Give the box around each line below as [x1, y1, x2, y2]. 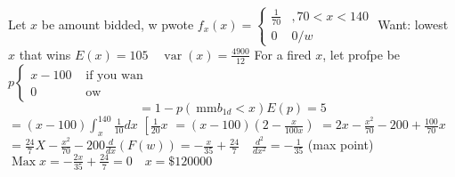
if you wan [85, 68, 143, 82]
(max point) [307, 135, 374, 154]
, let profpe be [322, 44, 401, 63]
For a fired [254, 44, 312, 63]
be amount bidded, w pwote [41, 14, 194, 33]
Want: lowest [378, 14, 449, 33]
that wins [19, 44, 71, 63]
